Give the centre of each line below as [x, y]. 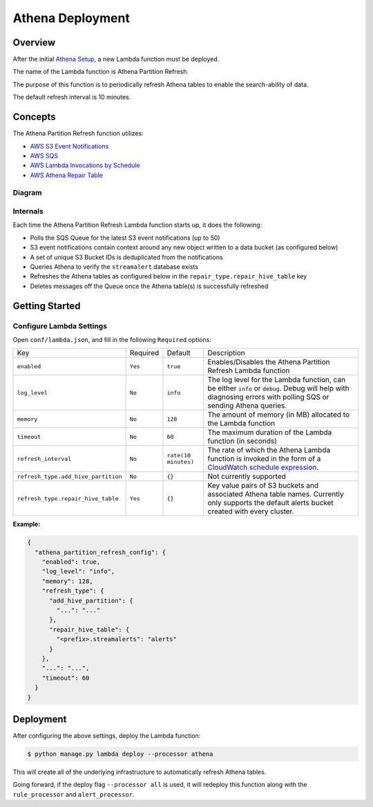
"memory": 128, [67, 581]
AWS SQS [44, 155]
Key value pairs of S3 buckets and [263, 486]
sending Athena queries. [247, 406]
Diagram [27, 193]
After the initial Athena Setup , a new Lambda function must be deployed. [116, 59]
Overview [34, 42]
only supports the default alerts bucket [271, 503]
